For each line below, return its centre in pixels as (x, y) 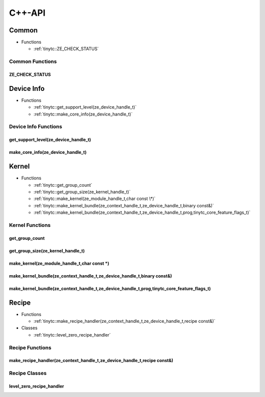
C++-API (27, 13)
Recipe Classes (28, 373)
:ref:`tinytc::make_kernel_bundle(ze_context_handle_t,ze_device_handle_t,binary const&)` (124, 205)
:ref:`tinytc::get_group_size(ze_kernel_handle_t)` (82, 192)
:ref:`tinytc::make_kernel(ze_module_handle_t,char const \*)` (94, 198)
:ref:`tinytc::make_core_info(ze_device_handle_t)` (83, 114)
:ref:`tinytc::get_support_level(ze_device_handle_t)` (85, 107)
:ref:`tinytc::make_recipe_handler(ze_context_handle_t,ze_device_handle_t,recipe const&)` (124, 321)
